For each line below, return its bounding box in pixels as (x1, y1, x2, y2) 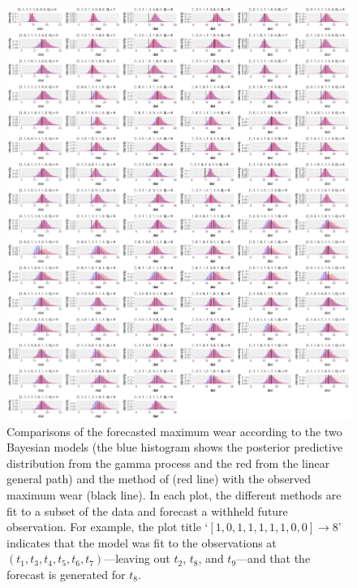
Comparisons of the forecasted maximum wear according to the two (6, 422, 342, 439)
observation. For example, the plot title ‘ (6, 518, 209, 535)
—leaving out (104, 550, 170, 567)
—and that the (236, 550, 311, 567)
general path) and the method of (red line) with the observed (6, 470, 312, 487)
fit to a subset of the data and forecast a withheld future (6, 502, 288, 519)
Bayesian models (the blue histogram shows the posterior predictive (6, 439, 343, 456)
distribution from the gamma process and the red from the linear (6, 454, 330, 471)
